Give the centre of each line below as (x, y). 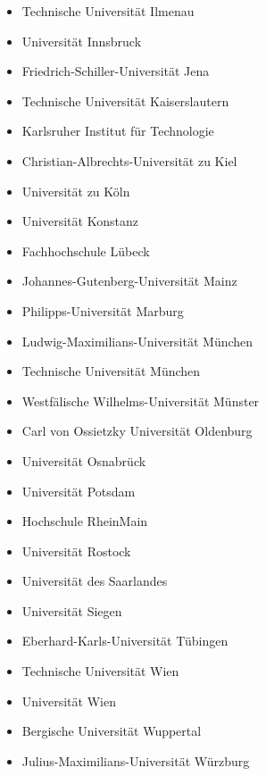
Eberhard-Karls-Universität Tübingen (125, 641)
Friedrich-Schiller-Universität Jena (116, 71)
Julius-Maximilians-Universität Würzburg (136, 760)
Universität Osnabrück (84, 460)
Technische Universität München (111, 371)
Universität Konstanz (80, 221)
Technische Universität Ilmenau (108, 11)
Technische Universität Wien (100, 671)
